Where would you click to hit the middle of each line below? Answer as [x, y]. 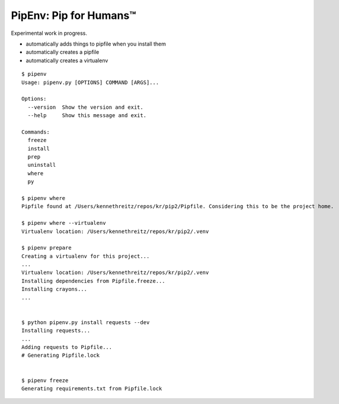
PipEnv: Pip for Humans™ [73, 15]
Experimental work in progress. [49, 33]
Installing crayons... [55, 289]
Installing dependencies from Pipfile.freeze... [93, 281]
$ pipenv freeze [45, 380]
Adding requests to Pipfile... [67, 347]
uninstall [42, 165]
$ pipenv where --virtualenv [64, 223]
